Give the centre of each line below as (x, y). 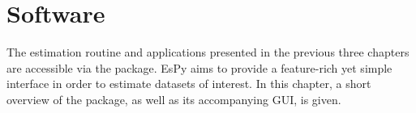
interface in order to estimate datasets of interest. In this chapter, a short (189, 84)
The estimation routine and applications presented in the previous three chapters (208, 52)
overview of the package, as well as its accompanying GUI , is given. (174, 99)
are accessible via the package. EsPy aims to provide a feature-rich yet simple (199, 67)
